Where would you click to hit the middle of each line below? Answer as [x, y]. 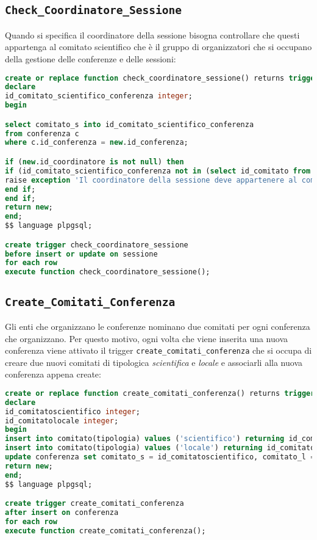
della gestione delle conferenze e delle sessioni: [91, 58]
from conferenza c [42, 133]
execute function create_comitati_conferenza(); [105, 531]
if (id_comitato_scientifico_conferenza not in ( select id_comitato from [158, 171]
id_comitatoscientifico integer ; [73, 411]
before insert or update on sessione [81, 254]
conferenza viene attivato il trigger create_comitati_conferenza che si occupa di [158, 350]
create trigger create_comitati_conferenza [94, 504]
